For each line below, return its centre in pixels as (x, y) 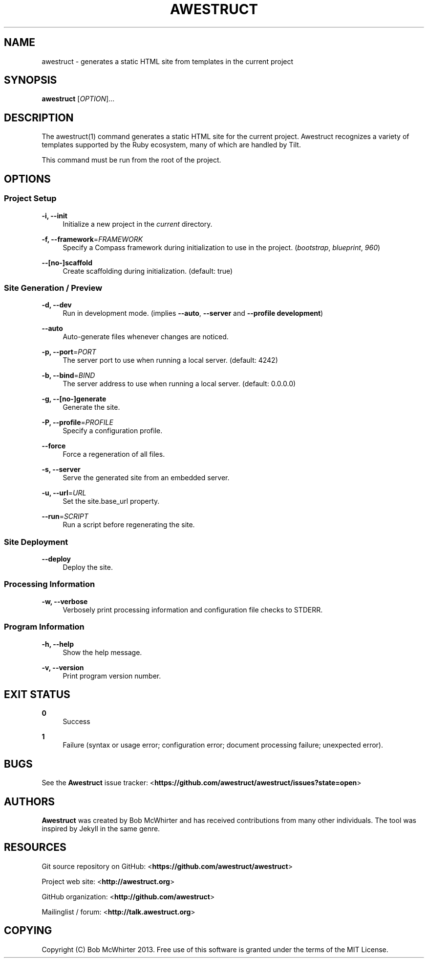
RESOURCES (35, 847)
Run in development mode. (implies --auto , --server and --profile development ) (193, 313)
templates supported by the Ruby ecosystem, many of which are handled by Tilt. (171, 145)
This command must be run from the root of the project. (131, 160)
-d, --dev (57, 305)
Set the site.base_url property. (111, 501)
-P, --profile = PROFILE (77, 422)
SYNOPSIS (31, 80)
